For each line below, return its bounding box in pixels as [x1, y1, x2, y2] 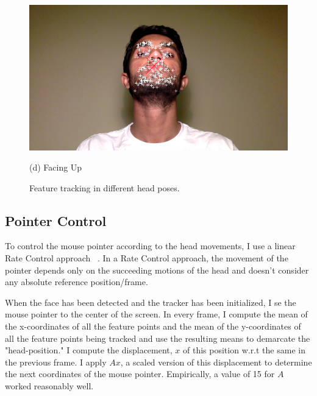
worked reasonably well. [5, 380, 94, 392]
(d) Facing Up [29, 161, 82, 174]
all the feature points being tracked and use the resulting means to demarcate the [5, 331, 310, 344]
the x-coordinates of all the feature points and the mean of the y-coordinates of [5, 320, 301, 333]
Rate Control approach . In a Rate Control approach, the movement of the [5, 252, 288, 264]
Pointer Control [5, 211, 107, 230]
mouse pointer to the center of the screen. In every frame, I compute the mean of [5, 308, 308, 320]
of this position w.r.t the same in [183, 344, 305, 356]
